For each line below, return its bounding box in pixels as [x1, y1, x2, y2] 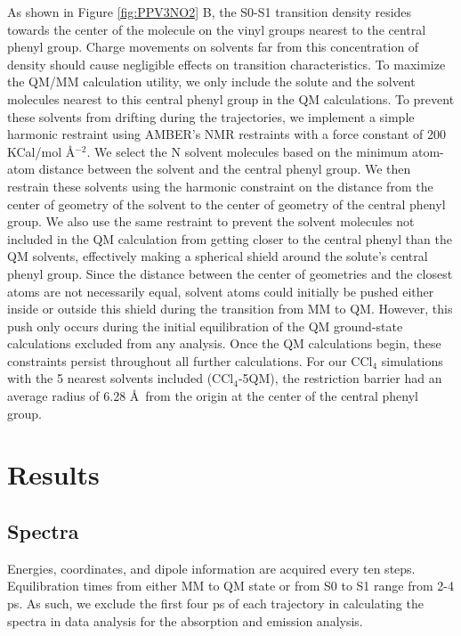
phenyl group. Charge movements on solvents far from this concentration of [7, 37, 419, 56]
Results [7, 456, 100, 493]
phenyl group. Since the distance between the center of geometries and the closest [7, 264, 453, 282]
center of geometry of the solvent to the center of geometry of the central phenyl [7, 194, 446, 213]
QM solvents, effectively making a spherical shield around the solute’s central [7, 247, 428, 265]
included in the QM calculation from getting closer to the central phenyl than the [7, 229, 452, 248]
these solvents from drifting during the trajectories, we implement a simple [7, 107, 415, 126]
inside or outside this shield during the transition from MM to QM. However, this [7, 299, 453, 318]
